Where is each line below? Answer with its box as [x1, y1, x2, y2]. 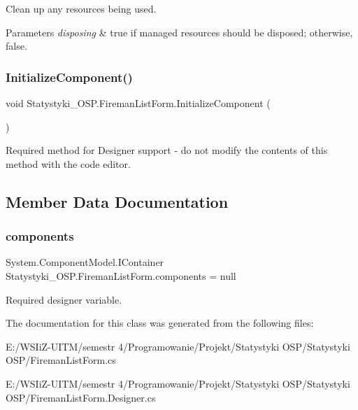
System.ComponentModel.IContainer [6, 255, 164, 269]
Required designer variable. [6, 292, 122, 306]
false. [6, 38, 27, 53]
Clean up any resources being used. [6, 1, 157, 15]
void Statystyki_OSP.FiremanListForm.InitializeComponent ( [6, 96, 271, 110]
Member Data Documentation [6, 190, 229, 212]
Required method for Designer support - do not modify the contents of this [6, 143, 328, 157]
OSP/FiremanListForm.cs [6, 353, 116, 367]
